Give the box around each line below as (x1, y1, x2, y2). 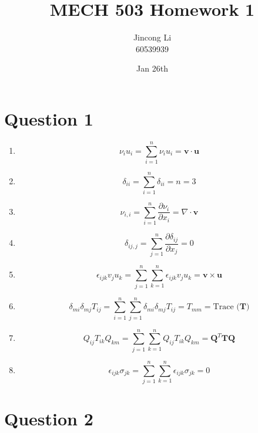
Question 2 (4, 407, 93, 431)
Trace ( (213, 303, 240, 312)
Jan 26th (136, 62, 168, 75)
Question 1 (4, 106, 93, 130)
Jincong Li (133, 31, 172, 43)
